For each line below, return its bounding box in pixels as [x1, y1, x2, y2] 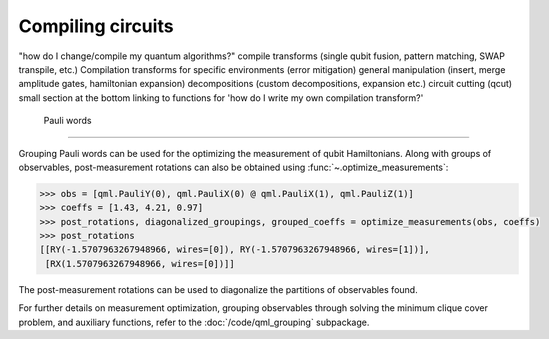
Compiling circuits [18, 15, 174, 37]
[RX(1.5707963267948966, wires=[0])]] [45, 258, 235, 269]
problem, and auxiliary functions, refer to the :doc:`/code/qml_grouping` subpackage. [18, 316, 370, 328]
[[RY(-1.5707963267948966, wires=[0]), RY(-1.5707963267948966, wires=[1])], [39, 244, 430, 255]
